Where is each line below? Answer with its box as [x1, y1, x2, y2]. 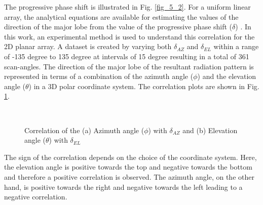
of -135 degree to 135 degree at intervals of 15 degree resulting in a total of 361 [4, 51, 249, 61]
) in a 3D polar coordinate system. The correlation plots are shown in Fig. [28, 80, 259, 91]
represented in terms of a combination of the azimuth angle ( [4, 71, 194, 81]
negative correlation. [4, 191, 67, 202]
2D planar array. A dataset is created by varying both [4, 41, 172, 52]
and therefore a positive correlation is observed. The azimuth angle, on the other [4, 171, 254, 182]
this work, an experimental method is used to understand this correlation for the [4, 31, 255, 42]
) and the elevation [197, 71, 256, 81]
